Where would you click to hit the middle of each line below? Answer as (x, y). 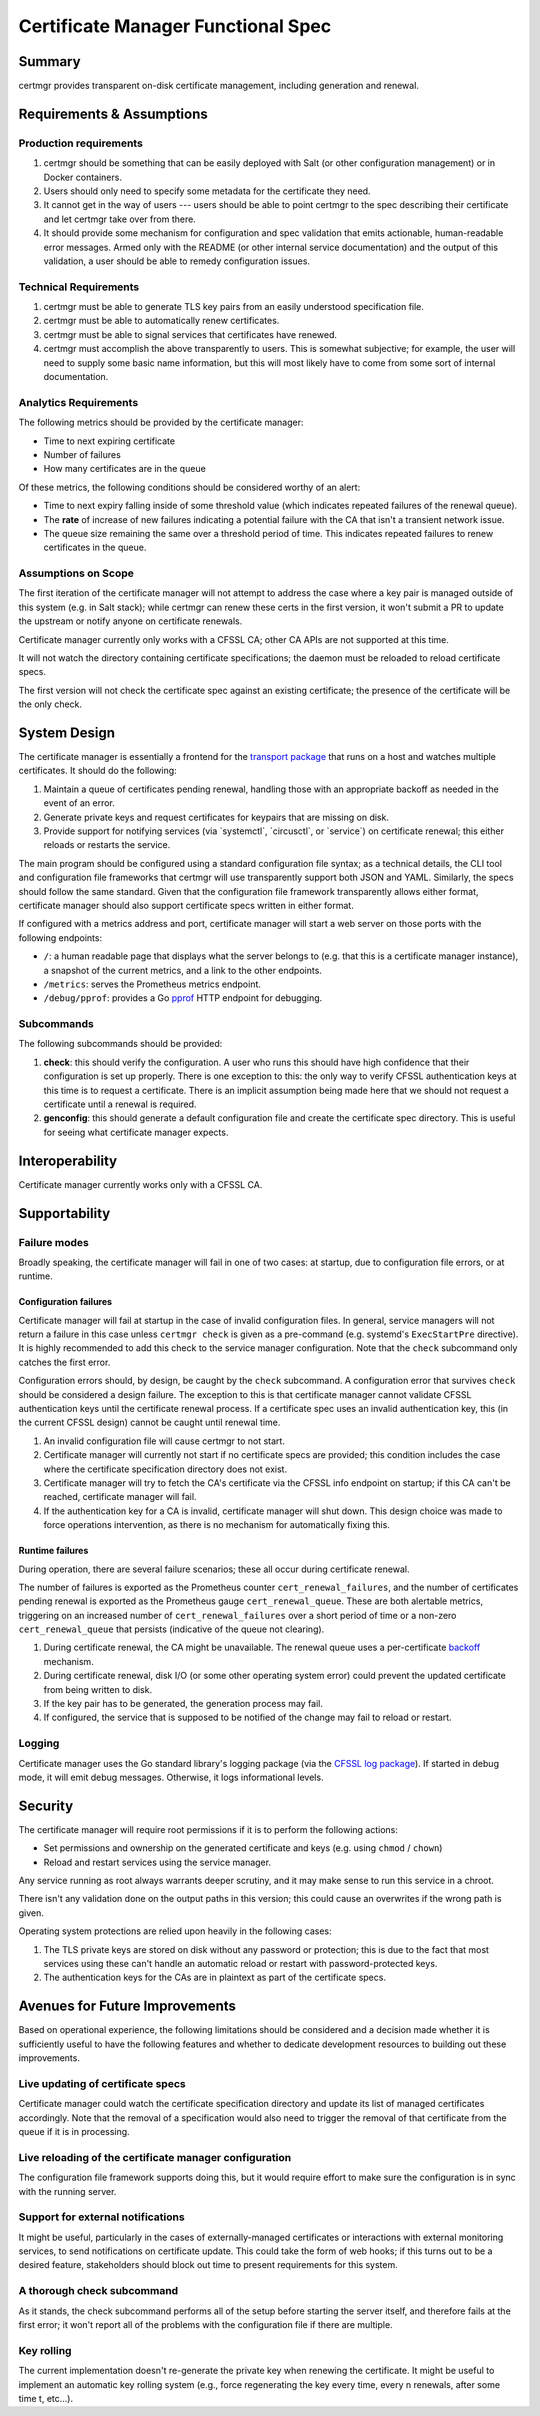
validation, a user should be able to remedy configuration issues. (176, 261)
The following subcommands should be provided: (120, 1044)
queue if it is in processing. (74, 2131)
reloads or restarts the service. (107, 845)
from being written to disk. (98, 1689)
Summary (49, 61)
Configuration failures (65, 1302)
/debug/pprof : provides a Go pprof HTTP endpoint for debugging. (183, 998)
